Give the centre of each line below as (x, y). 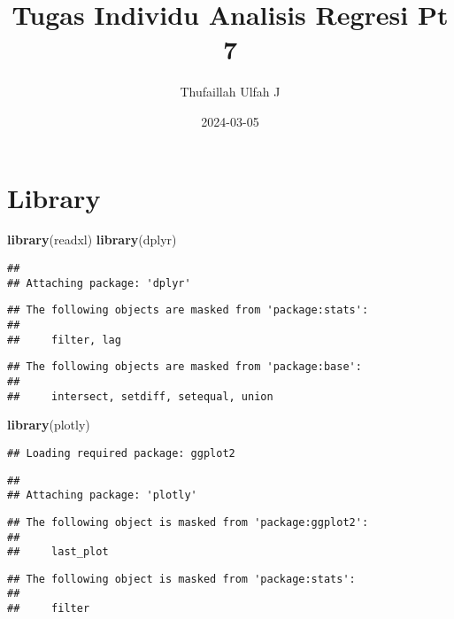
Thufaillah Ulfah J (230, 92)
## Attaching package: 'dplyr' (99, 283)
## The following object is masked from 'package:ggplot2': (188, 522)
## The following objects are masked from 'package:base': (185, 367)
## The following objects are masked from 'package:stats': (188, 310)
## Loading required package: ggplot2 (121, 453)
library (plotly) (49, 425)
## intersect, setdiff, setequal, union (140, 396)
